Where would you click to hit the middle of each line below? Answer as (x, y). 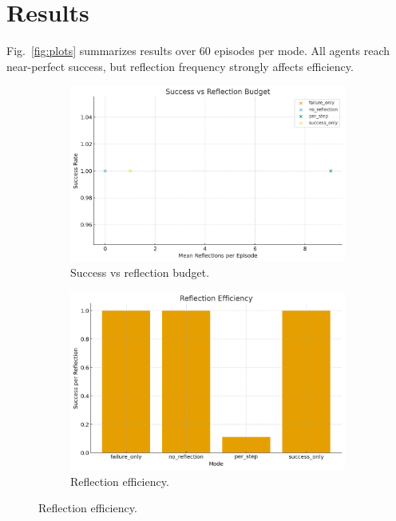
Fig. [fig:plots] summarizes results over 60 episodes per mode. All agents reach (198, 51)
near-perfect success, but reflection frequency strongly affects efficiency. (180, 66)
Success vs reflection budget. (140, 272)
